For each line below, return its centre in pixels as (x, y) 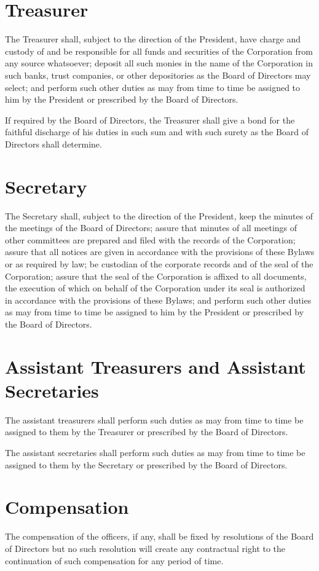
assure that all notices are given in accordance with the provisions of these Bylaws (160, 252)
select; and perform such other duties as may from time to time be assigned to (153, 87)
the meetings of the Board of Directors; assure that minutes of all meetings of (151, 228)
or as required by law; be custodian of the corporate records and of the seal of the (159, 263)
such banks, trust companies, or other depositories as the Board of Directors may (158, 75)
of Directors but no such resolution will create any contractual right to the (145, 548)
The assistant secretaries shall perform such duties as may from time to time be (155, 453)
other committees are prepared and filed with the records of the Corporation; (150, 239)
